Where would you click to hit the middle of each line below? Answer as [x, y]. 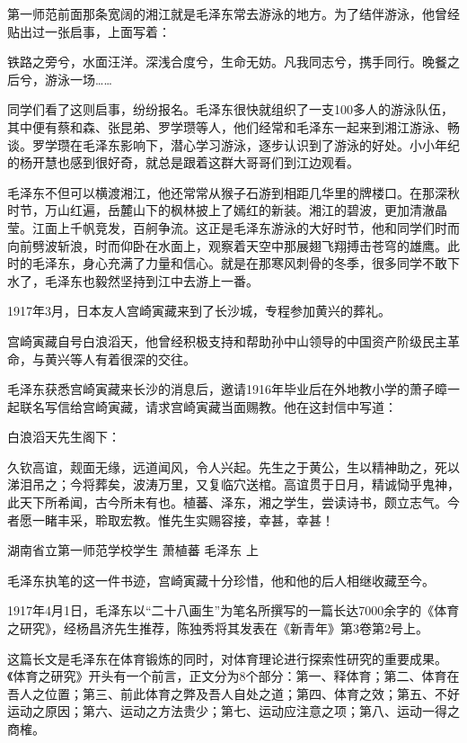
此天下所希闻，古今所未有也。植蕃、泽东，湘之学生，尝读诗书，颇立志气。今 [233, 502]
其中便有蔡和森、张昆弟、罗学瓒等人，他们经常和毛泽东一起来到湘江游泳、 [227, 126]
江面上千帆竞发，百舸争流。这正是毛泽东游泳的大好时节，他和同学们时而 [246, 227]
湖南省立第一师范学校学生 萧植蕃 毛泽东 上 [133, 550]
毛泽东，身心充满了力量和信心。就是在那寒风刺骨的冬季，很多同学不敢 [239, 263]
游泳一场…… [78, 79]
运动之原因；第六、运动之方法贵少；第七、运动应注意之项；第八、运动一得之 [233, 711]
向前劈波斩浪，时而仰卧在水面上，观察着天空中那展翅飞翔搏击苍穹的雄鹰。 [227, 245]
